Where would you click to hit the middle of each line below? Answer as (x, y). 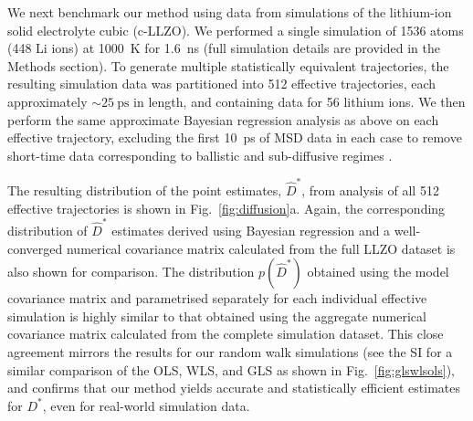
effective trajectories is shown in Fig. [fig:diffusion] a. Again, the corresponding (226, 208)
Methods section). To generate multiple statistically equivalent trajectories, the (228, 65)
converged (35, 248)
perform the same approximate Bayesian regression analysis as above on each (223, 119)
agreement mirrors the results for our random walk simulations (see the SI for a (230, 351)
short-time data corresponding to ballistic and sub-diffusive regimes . (200, 155)
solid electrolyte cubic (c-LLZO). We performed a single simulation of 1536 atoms (236, 30)
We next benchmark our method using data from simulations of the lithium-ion (230, 12)
